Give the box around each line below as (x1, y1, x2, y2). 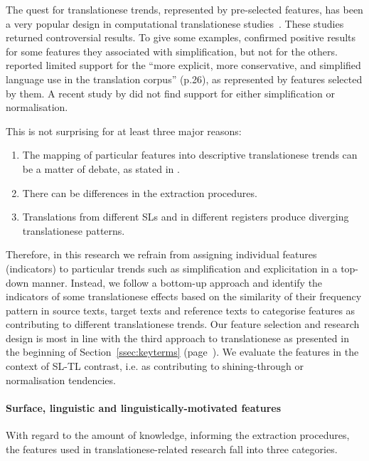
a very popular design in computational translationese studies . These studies (6, 16, 344, 31)
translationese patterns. (22, 223, 125, 238)
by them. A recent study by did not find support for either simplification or (6, 85, 335, 100)
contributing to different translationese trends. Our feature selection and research (6, 317, 360, 332)
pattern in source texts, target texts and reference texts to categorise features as (6, 302, 355, 317)
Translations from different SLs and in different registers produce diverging (22, 209, 349, 224)
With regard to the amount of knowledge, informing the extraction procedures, (6, 428, 350, 443)
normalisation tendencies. (6, 372, 116, 387)
